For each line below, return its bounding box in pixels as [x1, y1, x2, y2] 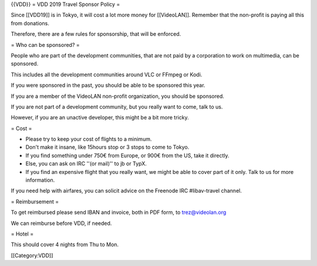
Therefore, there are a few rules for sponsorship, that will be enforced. [11, 30, 181, 37]
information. [25, 176, 55, 184]
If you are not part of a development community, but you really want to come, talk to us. [11, 103, 223, 110]
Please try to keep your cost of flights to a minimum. [25, 135, 152, 143]
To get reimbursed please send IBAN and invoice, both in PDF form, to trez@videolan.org [11, 209, 227, 216]
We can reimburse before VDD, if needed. [11, 220, 112, 227]
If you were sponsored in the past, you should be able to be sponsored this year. [11, 82, 205, 89]
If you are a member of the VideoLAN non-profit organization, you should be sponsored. [11, 93, 224, 100]
